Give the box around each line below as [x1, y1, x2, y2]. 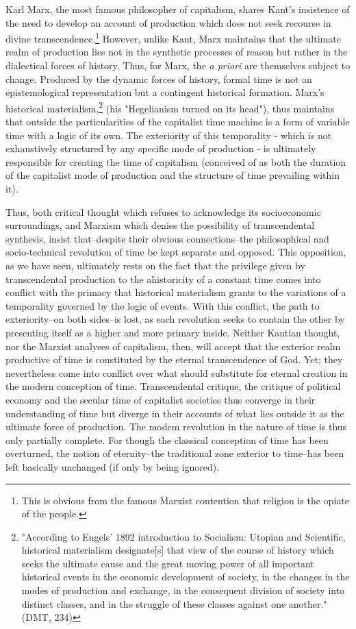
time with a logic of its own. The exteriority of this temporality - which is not [5, 127, 332, 142]
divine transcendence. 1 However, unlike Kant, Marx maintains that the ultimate [5, 29, 341, 45]
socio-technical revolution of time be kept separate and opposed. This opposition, [5, 245, 346, 259]
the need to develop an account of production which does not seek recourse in [5, 15, 331, 29]
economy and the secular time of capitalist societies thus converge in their [5, 392, 316, 406]
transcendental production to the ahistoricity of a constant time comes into [5, 271, 321, 286]
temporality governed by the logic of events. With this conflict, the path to [5, 298, 320, 312]
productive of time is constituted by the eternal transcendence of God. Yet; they [5, 352, 343, 367]
